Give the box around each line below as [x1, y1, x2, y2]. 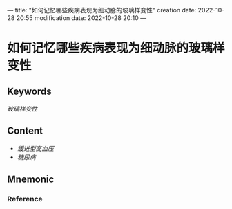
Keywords [7, 85, 52, 97]
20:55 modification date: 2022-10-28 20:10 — [16, 14, 147, 22]
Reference [7, 194, 43, 204]
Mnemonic [7, 174, 55, 185]
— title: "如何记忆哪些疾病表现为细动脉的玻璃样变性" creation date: [7, 6, 197, 14]
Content [7, 125, 43, 137]
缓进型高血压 [17, 144, 54, 152]
